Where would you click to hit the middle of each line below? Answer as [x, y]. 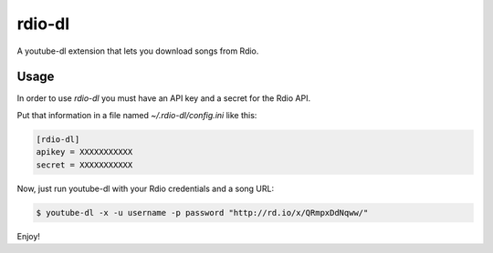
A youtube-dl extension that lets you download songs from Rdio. [138, 51]
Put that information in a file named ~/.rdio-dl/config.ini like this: [137, 115]
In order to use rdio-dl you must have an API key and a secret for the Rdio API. [163, 98]
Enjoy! [29, 236]
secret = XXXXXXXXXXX [84, 165]
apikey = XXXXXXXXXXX [84, 152]
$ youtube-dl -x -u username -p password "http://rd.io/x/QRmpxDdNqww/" [202, 213]
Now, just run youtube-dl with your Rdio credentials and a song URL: [145, 188]
